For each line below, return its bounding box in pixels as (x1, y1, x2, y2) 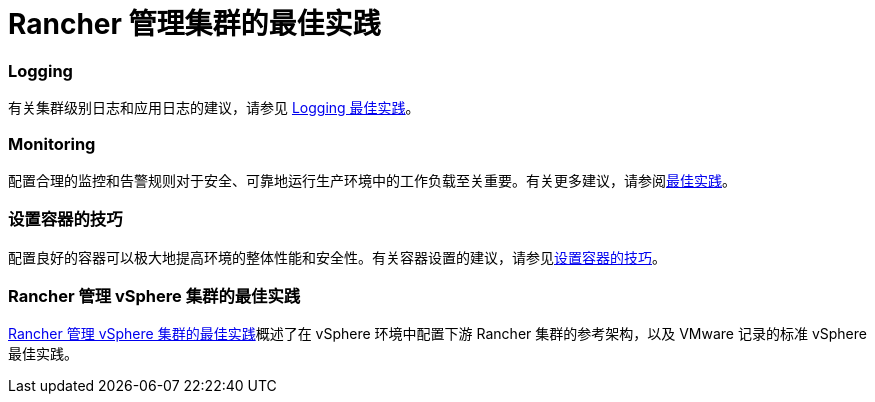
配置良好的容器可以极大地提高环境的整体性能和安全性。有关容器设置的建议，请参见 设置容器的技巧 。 (8, 248, 666, 266)
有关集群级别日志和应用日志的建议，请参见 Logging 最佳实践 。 (8, 99, 420, 117)
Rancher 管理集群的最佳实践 (8, 7, 381, 41)
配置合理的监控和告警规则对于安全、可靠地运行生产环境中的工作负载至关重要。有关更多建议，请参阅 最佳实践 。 (8, 171, 736, 189)
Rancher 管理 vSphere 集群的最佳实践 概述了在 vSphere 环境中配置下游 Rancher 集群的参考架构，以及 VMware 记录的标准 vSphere (8, 325, 867, 343)
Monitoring (8, 133, 96, 154)
